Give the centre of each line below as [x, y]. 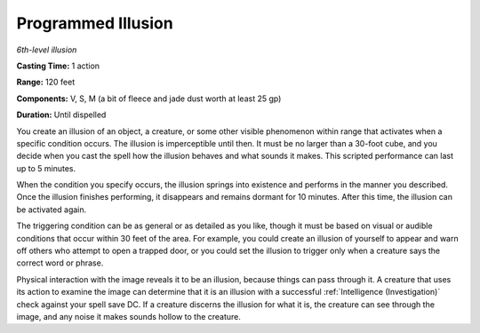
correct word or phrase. [60, 263]
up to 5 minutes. [46, 168]
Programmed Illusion [95, 23]
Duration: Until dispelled [61, 115]
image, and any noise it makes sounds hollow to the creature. [129, 316]
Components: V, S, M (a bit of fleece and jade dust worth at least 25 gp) [149, 99]
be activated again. [52, 210]
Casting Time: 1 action [58, 66]
